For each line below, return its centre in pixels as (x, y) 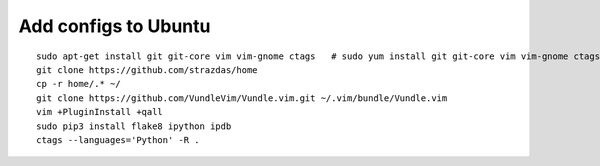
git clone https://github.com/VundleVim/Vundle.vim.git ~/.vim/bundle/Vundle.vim (242, 98)
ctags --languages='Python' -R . (118, 139)
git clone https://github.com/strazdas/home (147, 69)
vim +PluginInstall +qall (100, 112)
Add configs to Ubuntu (114, 26)
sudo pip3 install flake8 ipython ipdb (134, 126)
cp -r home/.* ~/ (78, 84)
